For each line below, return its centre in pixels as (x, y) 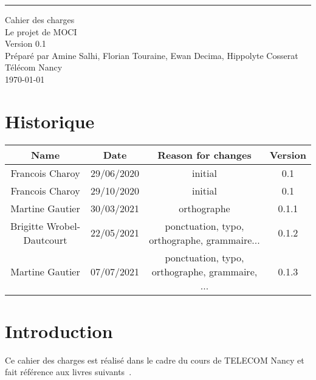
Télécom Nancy (34, 67)
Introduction (59, 330)
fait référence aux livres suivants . (68, 372)
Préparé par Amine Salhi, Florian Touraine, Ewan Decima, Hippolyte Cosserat (152, 55)
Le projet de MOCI (41, 31)
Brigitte (27, 226)
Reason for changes (204, 154)
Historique (50, 121)
